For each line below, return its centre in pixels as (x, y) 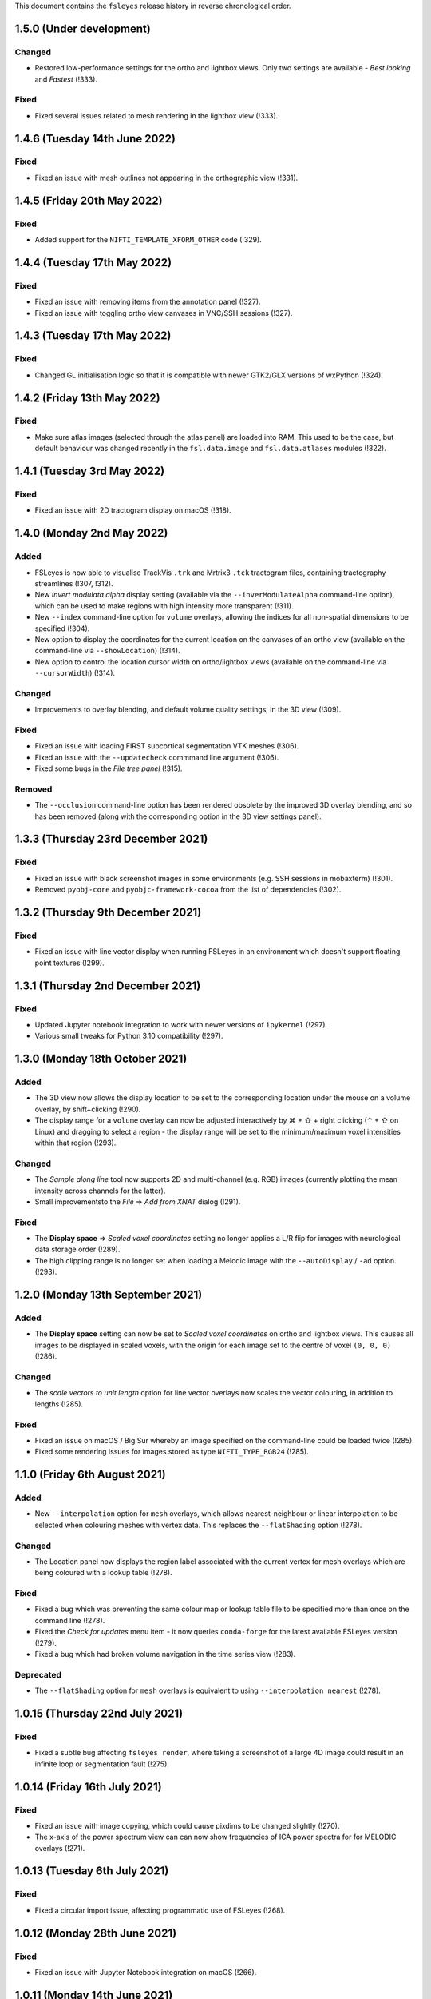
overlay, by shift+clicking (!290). (88, 1109)
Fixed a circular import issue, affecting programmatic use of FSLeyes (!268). (160, 1910)
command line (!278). (70, 1620)
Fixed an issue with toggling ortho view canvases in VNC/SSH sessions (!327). (164, 313)
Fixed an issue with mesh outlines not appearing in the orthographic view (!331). (166, 178)
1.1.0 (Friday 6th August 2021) (91, 1475)
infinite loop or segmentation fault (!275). (102, 1764)
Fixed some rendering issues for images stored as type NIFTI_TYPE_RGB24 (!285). (172, 1452)
